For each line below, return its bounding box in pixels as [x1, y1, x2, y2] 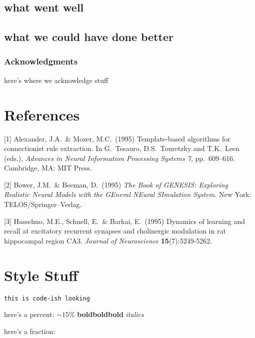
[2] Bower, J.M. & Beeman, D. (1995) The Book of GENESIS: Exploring [4, 179, 228, 189]
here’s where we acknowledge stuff [4, 74, 108, 85]
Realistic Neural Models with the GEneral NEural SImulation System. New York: [4, 189, 251, 199]
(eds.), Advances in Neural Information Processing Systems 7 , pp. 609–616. [4, 152, 235, 163]
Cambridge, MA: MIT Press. [4, 162, 92, 173]
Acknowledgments [4, 55, 78, 67]
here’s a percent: [4, 309, 54, 319]
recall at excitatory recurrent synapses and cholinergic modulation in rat [4, 225, 226, 236]
